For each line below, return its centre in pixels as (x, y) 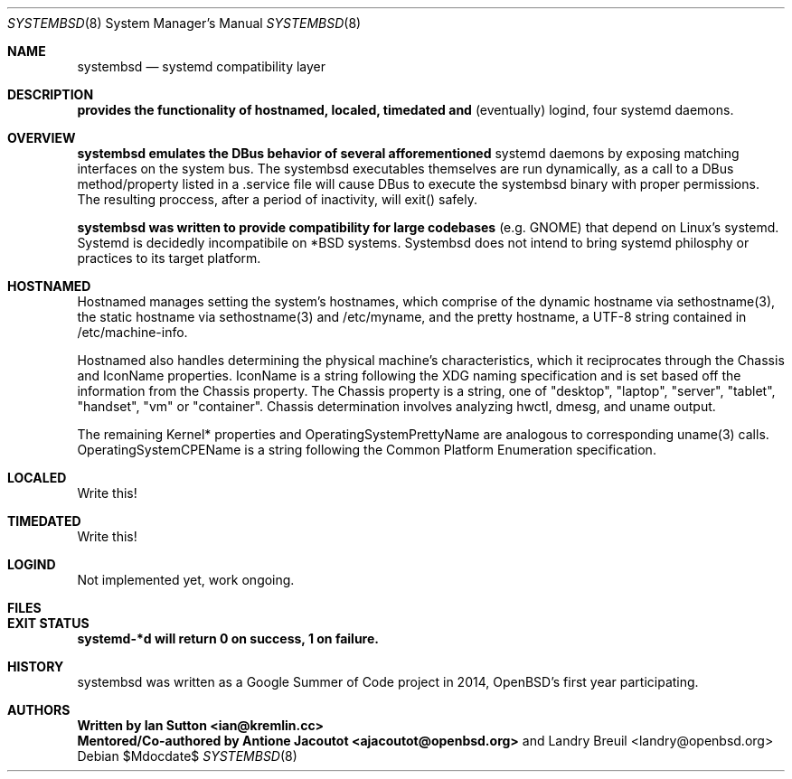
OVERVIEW (42, 138)
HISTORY (36, 666)
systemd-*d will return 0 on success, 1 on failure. (228, 638)
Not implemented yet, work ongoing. (186, 580)
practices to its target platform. (169, 258)
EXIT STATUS (48, 623)
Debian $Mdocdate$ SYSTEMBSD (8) (187, 756)
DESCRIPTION (51, 94)
